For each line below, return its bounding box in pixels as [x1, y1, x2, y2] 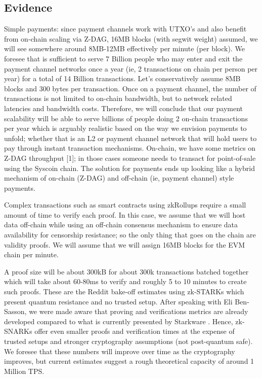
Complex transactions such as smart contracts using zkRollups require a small [4, 199, 246, 210]
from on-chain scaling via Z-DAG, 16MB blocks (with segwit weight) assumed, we [4, 33, 258, 44]
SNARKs [4, 326, 32, 336]
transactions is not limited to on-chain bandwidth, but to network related [4, 93, 232, 104]
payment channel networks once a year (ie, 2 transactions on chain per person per [4, 63, 258, 74]
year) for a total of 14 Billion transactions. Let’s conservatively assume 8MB [4, 73, 241, 84]
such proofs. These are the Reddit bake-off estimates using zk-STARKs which [4, 286, 244, 297]
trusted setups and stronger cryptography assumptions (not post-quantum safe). [4, 336, 253, 347]
